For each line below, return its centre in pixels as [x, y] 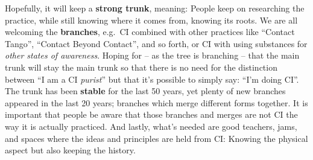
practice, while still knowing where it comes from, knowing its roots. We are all [151, 20]
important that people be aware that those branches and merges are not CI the [151, 114]
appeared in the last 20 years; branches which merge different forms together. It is [156, 102]
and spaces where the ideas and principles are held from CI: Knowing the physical [156, 138]
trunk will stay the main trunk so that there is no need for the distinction [141, 67]
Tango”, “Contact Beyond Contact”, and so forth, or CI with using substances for [156, 43]
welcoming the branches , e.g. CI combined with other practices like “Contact [150, 32]
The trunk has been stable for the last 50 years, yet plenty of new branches [145, 91]
